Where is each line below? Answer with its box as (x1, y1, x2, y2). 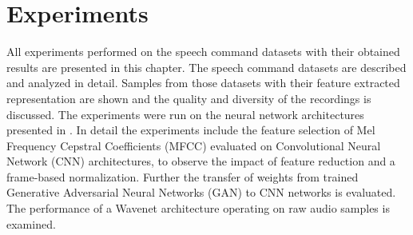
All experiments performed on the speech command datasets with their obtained (6, 43, 400, 60)
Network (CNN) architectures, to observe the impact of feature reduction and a (6, 153, 395, 169)
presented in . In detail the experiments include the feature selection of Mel (6, 121, 375, 138)
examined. (6, 215, 56, 232)
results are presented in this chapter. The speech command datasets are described (6, 58, 407, 75)
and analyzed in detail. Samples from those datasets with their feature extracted (6, 74, 400, 91)
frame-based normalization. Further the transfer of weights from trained (6, 168, 359, 185)
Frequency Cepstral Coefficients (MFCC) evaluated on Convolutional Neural (6, 137, 381, 153)
